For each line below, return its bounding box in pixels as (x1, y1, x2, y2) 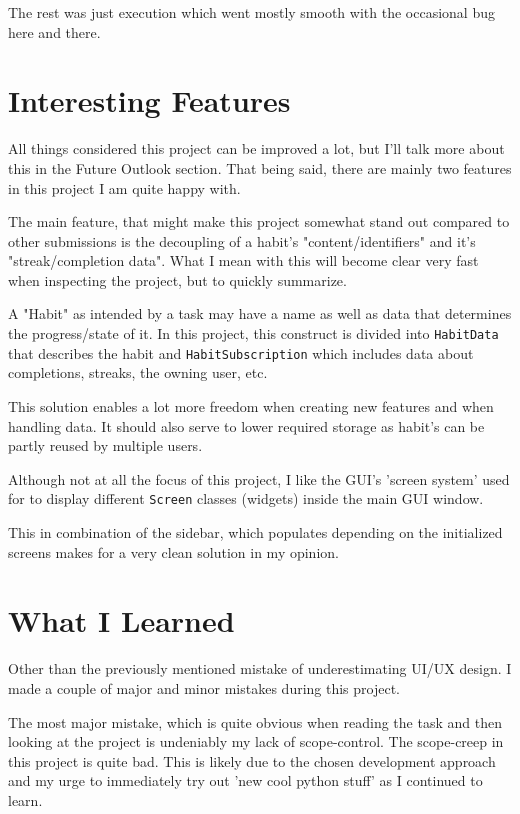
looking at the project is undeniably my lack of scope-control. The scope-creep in (8, 731, 504, 752)
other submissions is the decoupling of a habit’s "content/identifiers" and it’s (8, 230, 476, 251)
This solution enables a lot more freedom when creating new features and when (8, 395, 494, 416)
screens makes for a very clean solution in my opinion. (8, 541, 339, 562)
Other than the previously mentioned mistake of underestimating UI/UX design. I (8, 658, 512, 679)
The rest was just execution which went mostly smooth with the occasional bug (8, 2, 495, 22)
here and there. (8, 21, 101, 42)
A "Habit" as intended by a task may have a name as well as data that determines (8, 303, 512, 324)
